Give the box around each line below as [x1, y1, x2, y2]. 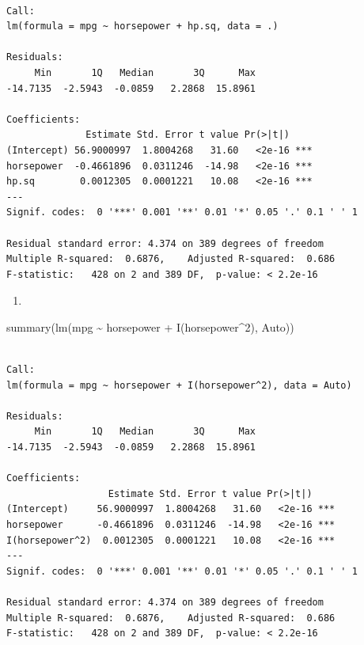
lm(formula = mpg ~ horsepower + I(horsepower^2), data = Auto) [6, 379, 352, 391]
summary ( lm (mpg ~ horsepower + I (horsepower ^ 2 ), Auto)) [6, 318, 294, 335]
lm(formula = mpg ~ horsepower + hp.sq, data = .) [6, 21, 279, 32]
